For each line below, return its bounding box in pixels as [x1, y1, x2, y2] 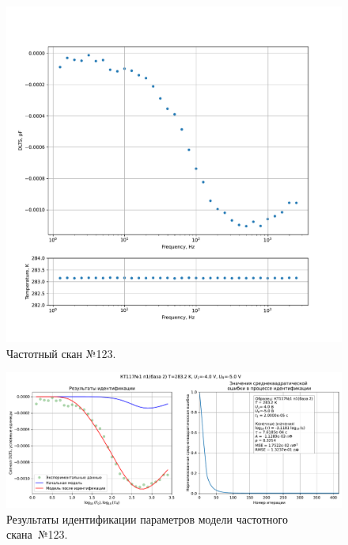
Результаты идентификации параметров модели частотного [6, 510, 288, 527]
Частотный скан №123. [6, 345, 116, 361]
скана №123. [6, 526, 68, 543]
